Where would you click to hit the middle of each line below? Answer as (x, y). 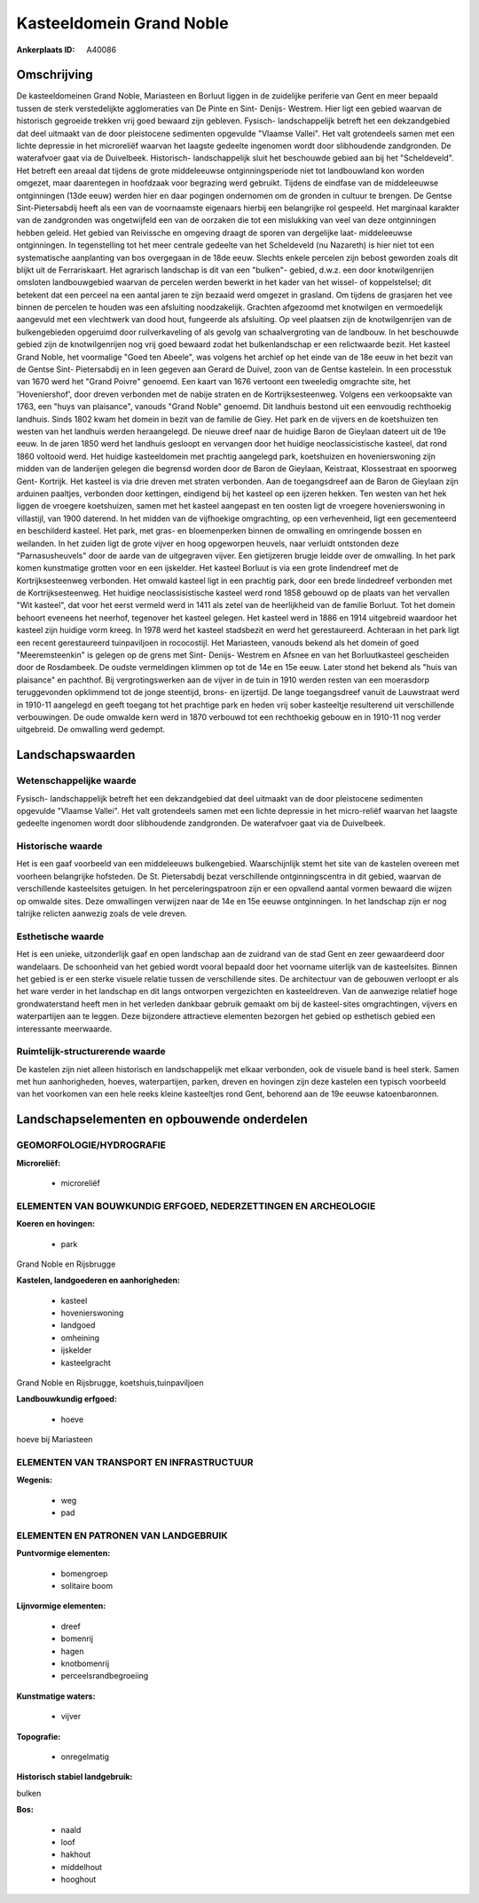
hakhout (76, 1854)
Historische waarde (59, 846)
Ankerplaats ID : (46, 50)
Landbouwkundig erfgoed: (67, 1399)
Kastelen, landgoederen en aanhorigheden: (98, 1280)
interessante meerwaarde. (64, 1029)
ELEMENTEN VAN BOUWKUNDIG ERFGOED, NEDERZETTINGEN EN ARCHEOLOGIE (196, 1205)
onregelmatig (85, 1757)
